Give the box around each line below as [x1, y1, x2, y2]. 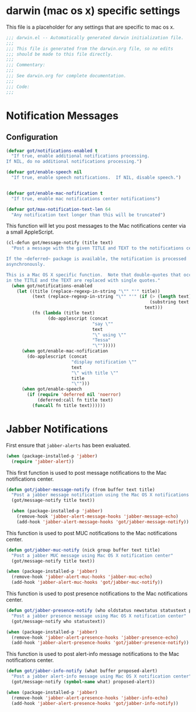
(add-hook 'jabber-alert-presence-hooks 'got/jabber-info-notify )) [11, 700, 179, 706]
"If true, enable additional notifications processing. [11, 153, 150, 159]
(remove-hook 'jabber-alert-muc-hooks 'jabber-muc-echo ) [11, 574, 153, 580]
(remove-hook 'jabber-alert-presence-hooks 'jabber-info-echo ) [11, 695, 168, 701]
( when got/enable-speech [21, 386, 82, 392]
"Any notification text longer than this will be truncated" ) [11, 212, 166, 218]
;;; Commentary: [6, 62, 45, 68]
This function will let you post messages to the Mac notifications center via [6, 222, 186, 230]
